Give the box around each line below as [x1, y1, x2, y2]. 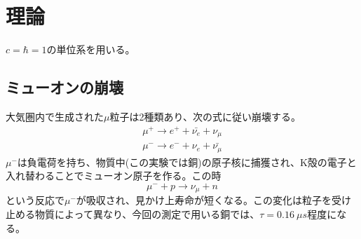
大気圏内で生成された [6, 109, 104, 123]
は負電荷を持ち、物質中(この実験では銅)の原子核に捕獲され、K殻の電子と [17, 154, 357, 169]
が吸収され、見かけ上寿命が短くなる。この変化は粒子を [76, 193, 332, 207]
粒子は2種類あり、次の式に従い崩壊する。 [109, 109, 301, 123]
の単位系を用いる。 [46, 42, 135, 57]
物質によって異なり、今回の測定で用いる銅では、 [34, 207, 260, 221]
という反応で [6, 193, 64, 207]
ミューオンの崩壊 [6, 76, 123, 98]
